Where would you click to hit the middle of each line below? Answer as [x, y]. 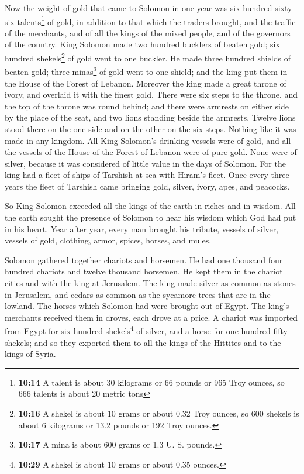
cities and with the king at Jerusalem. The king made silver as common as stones [150, 283]
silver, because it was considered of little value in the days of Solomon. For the [145, 163]
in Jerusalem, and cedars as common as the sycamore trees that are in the [138, 294]
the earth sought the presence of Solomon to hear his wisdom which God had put [151, 217]
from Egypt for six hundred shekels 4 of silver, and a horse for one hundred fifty [146, 330]
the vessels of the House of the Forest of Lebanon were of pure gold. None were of [151, 152]
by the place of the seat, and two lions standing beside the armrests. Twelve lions [150, 117]
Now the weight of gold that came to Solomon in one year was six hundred [139, 8]
